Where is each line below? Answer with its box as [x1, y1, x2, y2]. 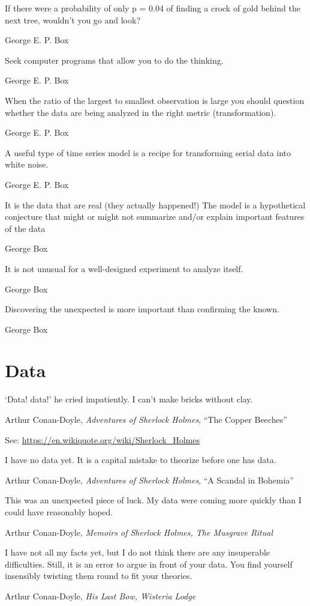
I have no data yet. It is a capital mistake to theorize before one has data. [5, 453, 276, 466]
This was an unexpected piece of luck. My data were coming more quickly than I [5, 494, 302, 506]
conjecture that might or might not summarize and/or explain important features [5, 210, 305, 223]
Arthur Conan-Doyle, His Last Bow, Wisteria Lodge [5, 589, 196, 602]
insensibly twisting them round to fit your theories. [5, 569, 192, 582]
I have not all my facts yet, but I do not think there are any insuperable [5, 546, 270, 559]
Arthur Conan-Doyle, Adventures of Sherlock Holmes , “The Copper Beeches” [5, 413, 287, 425]
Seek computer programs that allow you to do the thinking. [5, 53, 224, 66]
